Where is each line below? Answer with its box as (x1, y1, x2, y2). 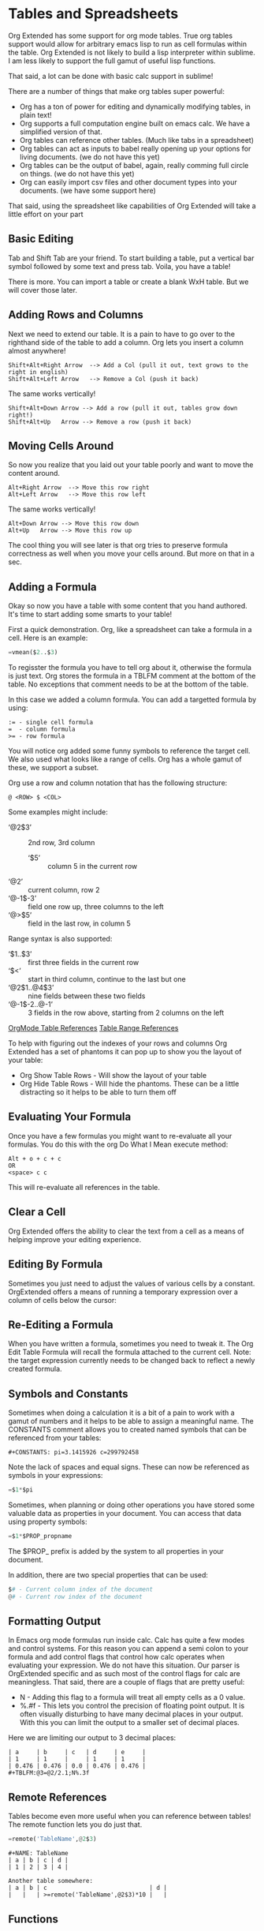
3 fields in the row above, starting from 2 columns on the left (28, 1008, 225, 1018)
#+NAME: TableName (8, 1850, 69, 1858)
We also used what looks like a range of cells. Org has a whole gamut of (8, 754, 242, 764)
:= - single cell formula (8, 719, 93, 727)
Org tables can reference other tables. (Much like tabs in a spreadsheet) (19, 135, 255, 144)
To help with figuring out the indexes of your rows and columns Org (8, 1038, 228, 1048)
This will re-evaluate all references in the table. (8, 1182, 160, 1192)
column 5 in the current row (47, 862, 138, 871)
